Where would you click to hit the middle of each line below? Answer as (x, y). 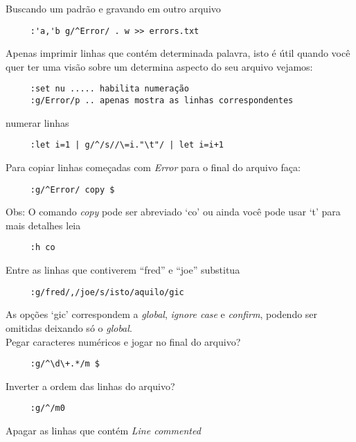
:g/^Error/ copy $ (72, 189)
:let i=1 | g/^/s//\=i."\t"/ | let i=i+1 (127, 145)
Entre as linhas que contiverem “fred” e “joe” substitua (123, 270)
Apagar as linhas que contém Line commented (103, 431)
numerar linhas (37, 122)
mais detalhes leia (43, 225)
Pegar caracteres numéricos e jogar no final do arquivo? (123, 341)
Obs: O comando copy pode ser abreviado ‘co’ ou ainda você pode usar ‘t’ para (173, 212)
